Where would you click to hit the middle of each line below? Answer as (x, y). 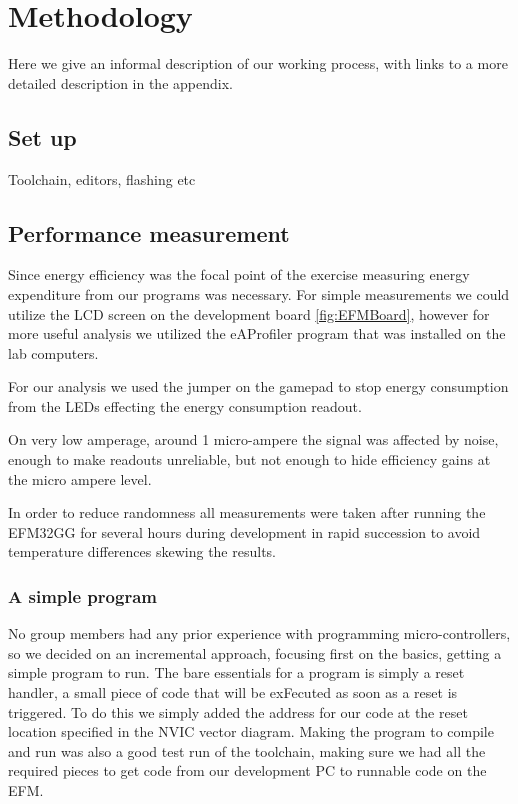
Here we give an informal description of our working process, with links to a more (258, 63)
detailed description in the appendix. (120, 82)
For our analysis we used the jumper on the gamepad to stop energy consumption (258, 386)
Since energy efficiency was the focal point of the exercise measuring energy (239, 274)
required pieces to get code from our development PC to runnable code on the (247, 770)
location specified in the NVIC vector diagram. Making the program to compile (251, 731)
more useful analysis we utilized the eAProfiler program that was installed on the (257, 333)
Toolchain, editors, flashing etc (102, 178)
